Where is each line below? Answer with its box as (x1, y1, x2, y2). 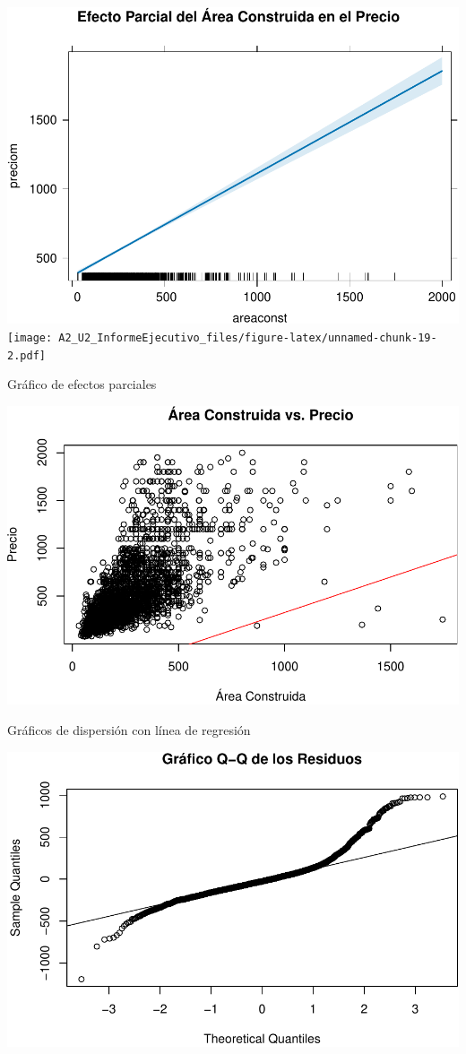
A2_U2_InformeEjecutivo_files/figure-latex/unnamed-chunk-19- (58, 332, 437, 344)
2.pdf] (7, 349, 46, 362)
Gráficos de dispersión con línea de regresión (7, 720, 251, 739)
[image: (7, 332, 53, 344)
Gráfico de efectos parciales (7, 375, 157, 393)
